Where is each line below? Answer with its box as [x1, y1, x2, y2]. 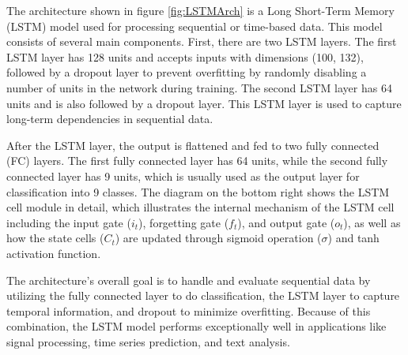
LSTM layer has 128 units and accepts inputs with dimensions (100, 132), [6, 48, 364, 65]
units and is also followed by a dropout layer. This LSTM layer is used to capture [6, 95, 402, 111]
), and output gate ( [237, 214, 335, 230]
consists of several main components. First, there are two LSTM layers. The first [6, 33, 397, 50]
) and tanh [327, 230, 380, 246]
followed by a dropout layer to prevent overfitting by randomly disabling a [6, 64, 367, 80]
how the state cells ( [6, 230, 104, 246]
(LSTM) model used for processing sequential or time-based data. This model [6, 17, 383, 34]
